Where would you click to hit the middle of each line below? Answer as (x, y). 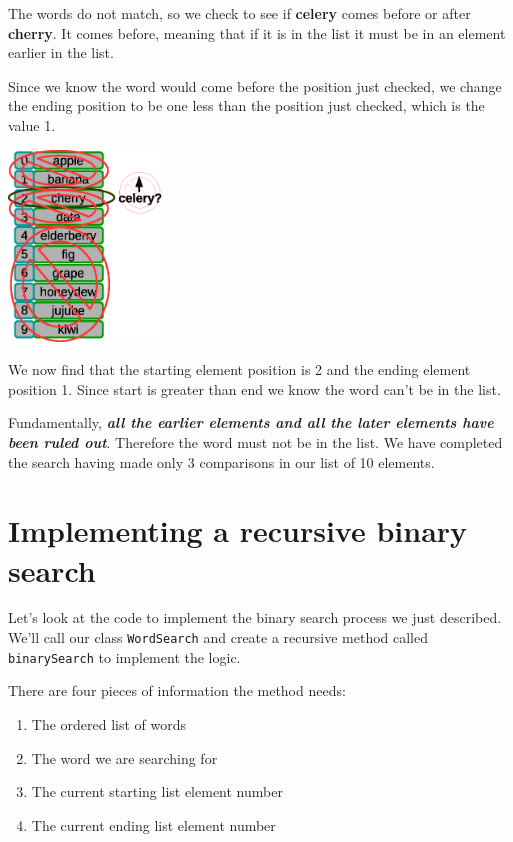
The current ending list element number (153, 824)
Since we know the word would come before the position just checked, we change (255, 85)
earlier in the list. (61, 52)
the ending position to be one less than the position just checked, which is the (246, 105)
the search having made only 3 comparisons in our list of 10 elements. (221, 461)
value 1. (32, 124)
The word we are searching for (124, 757)
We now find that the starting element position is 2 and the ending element (239, 369)
